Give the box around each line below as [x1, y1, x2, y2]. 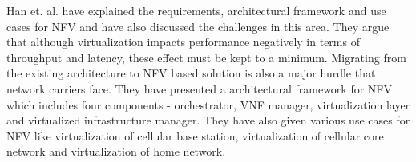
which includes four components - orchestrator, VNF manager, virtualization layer [6, 96, 410, 113]
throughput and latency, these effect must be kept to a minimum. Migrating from [6, 49, 406, 65]
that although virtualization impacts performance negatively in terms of [6, 34, 360, 50]
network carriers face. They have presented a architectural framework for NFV [6, 80, 392, 97]
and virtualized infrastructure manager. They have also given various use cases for [6, 112, 410, 128]
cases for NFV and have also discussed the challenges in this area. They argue [6, 18, 390, 34]
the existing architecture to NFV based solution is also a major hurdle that [6, 65, 376, 81]
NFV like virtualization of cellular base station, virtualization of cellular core [6, 127, 384, 144]
